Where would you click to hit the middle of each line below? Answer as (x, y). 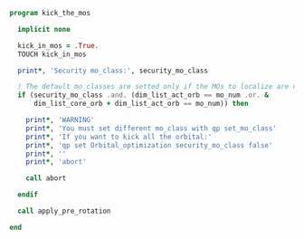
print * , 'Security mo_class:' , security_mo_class (113, 71)
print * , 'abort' (57, 162)
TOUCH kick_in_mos (52, 54)
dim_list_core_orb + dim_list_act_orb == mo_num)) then (141, 104)
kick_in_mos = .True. (58, 45)
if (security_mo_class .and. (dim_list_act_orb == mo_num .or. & (143, 95)
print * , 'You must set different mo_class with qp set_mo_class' (152, 128)
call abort (46, 178)
